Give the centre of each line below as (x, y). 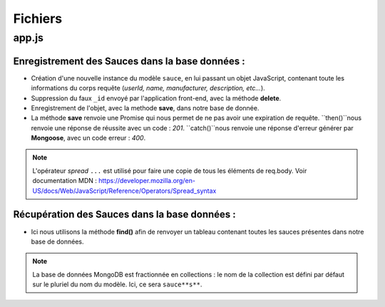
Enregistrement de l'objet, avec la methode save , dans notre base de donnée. (145, 108)
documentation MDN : (65, 181)
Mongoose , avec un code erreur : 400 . (88, 138)
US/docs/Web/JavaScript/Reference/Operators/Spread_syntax (124, 191)
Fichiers (38, 19)
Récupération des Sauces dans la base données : (125, 215)
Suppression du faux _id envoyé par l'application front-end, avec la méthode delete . (156, 98)
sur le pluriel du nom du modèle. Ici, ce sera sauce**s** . (117, 284)
